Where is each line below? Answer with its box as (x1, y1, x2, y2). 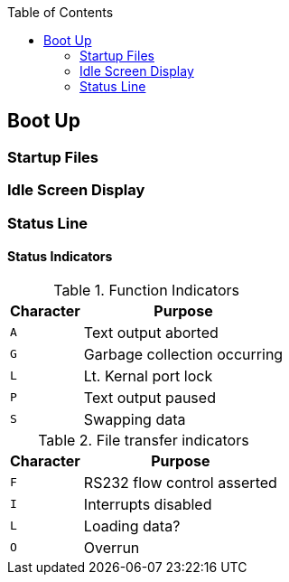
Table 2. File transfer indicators (38, 430, 249, 449)
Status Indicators (7, 249, 113, 265)
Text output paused (83, 388, 216, 407)
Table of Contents (7, 5, 114, 20)
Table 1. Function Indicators (53, 280, 239, 299)
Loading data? (83, 516, 181, 535)
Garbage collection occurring (83, 344, 284, 363)
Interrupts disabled (83, 494, 212, 513)
